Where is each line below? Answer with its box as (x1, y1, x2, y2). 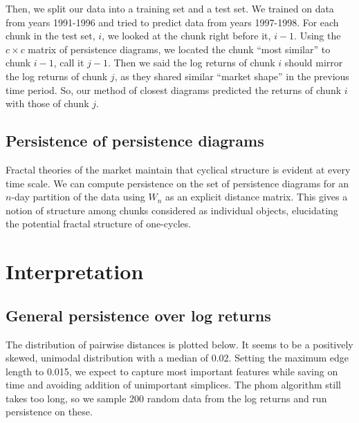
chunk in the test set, (6, 28, 95, 43)
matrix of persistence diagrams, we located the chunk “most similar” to (28, 41, 331, 56)
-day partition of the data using (11, 189, 145, 204)
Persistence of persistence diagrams (6, 130, 264, 151)
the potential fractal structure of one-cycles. (6, 216, 192, 231)
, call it (53, 55, 84, 70)
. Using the (294, 28, 341, 43)
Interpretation (6, 257, 144, 285)
